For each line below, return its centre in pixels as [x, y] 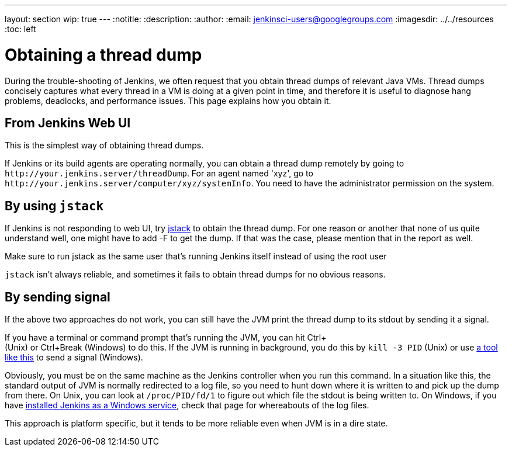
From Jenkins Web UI [68, 123]
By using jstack [54, 206]
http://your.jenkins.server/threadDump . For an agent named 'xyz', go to [159, 174]
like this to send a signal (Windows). [74, 358]
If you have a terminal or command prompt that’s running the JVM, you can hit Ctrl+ [166, 338]
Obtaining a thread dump [103, 55]
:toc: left [20, 29]
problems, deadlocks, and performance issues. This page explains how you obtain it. [168, 100]
